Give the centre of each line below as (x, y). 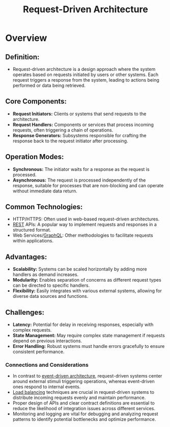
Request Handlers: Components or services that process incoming (83, 124)
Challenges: (25, 312)
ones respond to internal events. (47, 387)
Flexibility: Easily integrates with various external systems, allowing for (87, 291)
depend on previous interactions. (47, 341)
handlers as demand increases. (46, 274)
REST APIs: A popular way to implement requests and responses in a (84, 224)
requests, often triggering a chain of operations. (63, 130)
